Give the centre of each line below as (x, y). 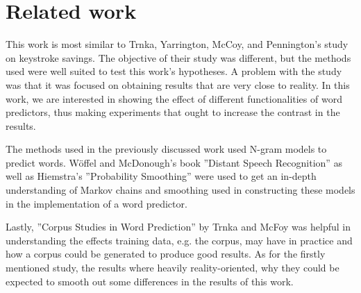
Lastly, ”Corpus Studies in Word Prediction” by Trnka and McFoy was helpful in (178, 227)
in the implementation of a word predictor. (96, 203)
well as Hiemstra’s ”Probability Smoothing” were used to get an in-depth (161, 176)
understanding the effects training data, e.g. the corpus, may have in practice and (179, 240)
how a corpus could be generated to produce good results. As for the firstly (166, 254)
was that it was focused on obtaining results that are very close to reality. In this (178, 84)
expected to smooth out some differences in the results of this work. (150, 281)
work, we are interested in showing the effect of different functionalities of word (174, 98)
